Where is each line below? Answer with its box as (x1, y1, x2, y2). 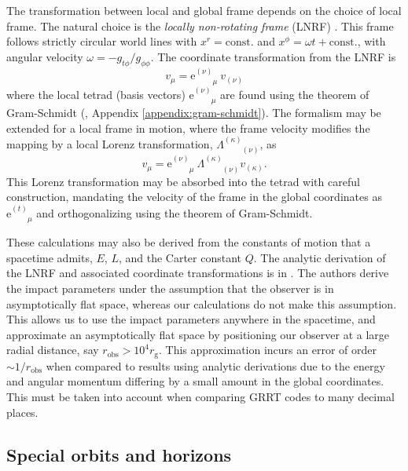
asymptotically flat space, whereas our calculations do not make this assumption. (6, 295, 397, 312)
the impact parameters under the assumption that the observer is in (6, 279, 334, 296)
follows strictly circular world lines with (6, 33, 197, 49)
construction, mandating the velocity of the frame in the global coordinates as (6, 188, 382, 205)
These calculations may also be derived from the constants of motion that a (6, 234, 371, 250)
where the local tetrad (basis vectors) (6, 86, 186, 102)
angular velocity (6, 48, 83, 64)
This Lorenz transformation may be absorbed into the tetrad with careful (6, 173, 360, 189)
